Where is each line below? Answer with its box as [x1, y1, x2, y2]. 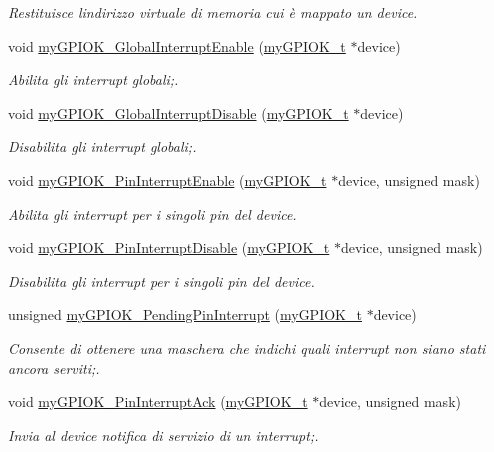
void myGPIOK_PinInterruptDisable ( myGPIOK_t [8, 237, 330, 258]
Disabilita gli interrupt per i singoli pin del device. [8, 270, 315, 291]
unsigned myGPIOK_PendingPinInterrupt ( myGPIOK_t [8, 304, 362, 325]
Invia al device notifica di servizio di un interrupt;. [8, 424, 319, 445]
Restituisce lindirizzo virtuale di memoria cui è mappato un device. [8, 2, 418, 22]
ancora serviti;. [8, 357, 100, 378]
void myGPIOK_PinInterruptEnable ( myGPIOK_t [8, 169, 327, 190]
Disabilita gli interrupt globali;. [8, 136, 197, 157]
